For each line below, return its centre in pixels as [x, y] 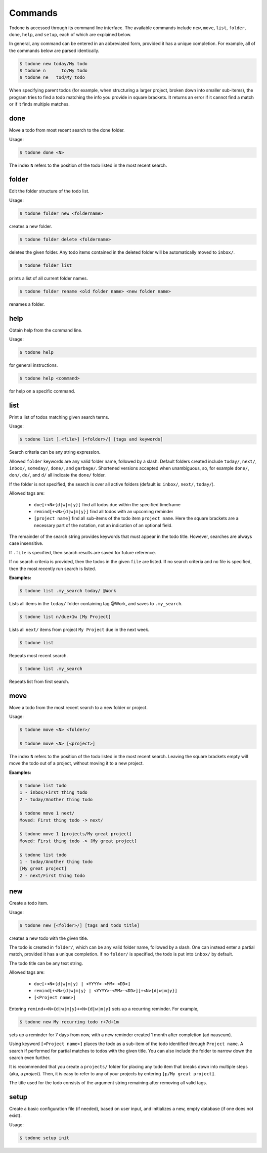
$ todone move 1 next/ [47, 813]
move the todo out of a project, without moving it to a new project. [76, 763]
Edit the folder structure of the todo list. [49, 191]
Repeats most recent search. [39, 655]
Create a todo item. [29, 903]
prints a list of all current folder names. [49, 278]
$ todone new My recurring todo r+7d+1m [69, 1022]
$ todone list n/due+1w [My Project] [65, 617]
